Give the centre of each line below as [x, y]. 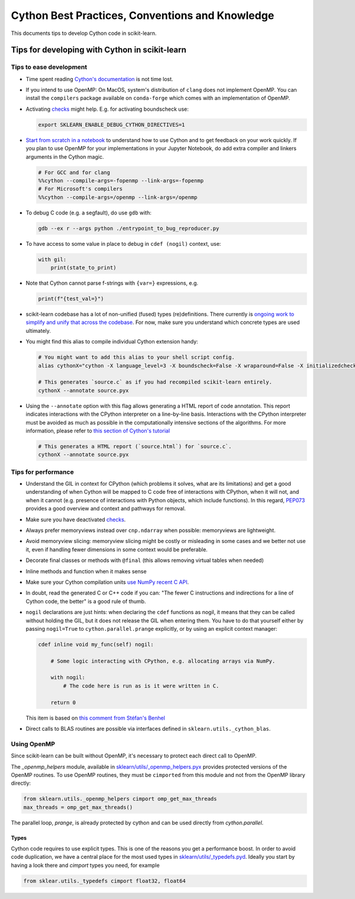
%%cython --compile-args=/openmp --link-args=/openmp [118, 197]
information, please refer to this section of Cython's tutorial [98, 431]
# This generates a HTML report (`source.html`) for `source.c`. [135, 446]
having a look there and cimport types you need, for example [85, 865]
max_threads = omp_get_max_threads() [78, 807]
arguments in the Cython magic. [65, 156]
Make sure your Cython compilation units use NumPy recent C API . [107, 582]
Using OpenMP [33, 744]
